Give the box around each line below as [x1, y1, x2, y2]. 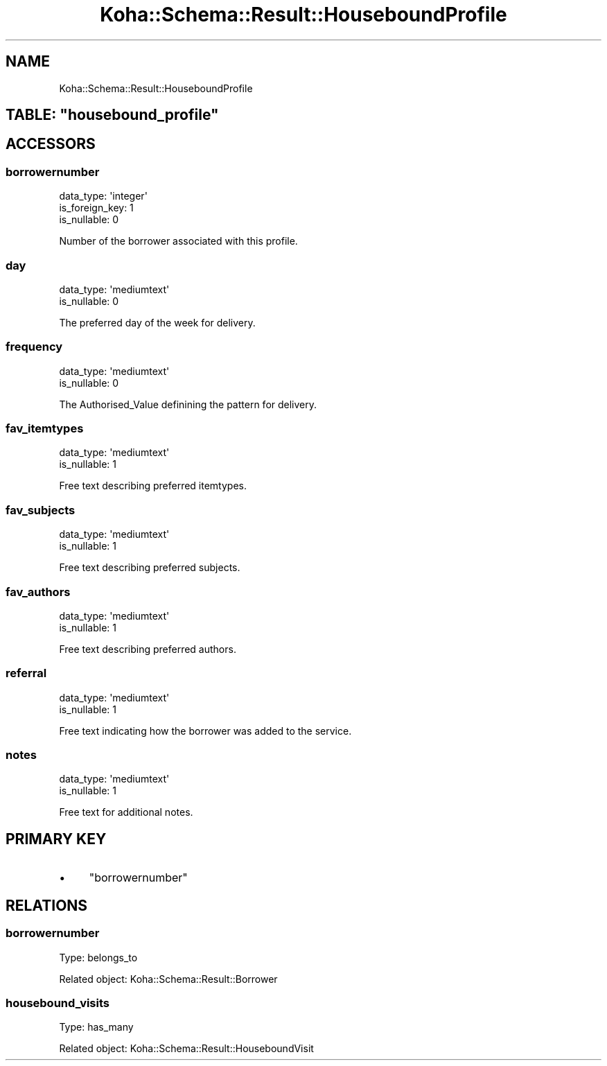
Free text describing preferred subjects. [59, 561, 240, 574]
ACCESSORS [6, 135, 96, 153]
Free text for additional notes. [59, 806, 193, 819]
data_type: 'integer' [59, 190, 148, 202]
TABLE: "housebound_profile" [6, 106, 219, 124]
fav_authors [6, 584, 71, 599]
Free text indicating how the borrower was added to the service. [59, 724, 352, 737]
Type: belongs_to [59, 951, 138, 963]
